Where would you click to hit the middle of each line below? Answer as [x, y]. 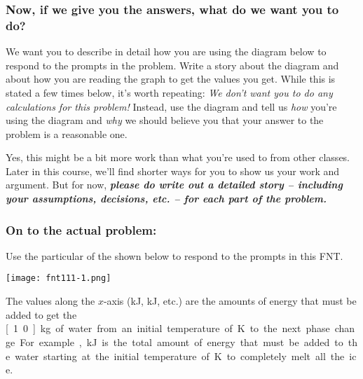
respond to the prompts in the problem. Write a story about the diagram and [172, 65]
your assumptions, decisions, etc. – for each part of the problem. [166, 199]
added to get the [41, 314]
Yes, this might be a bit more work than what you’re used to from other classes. [178, 157]
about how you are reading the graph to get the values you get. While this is [171, 79]
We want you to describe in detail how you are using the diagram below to [166, 51]
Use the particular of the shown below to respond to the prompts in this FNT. [174, 255]
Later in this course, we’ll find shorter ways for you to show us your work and [173, 171]
